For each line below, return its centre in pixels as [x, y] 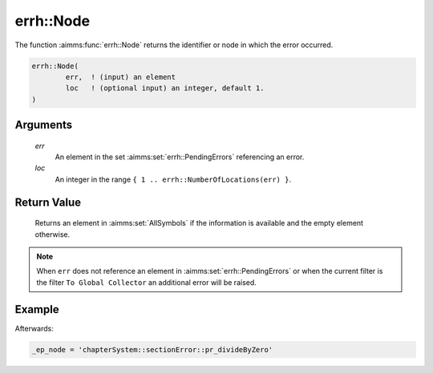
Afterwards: [34, 328]
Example [37, 309]
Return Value [48, 202]
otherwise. [53, 234]
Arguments [44, 125]
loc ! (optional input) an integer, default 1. [165, 88]
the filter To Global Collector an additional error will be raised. [146, 282]
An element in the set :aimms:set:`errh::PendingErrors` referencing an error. [180, 157]
